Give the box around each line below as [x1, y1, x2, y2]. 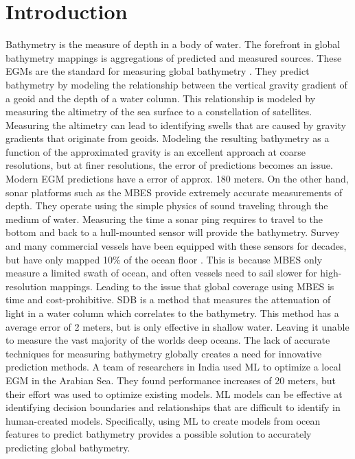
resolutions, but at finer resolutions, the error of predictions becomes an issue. [5, 158, 333, 172]
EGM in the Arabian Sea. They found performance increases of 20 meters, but [5, 373, 336, 387]
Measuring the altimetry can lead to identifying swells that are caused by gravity [5, 117, 346, 132]
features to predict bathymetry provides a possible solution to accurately [5, 427, 312, 441]
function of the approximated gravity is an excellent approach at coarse [5, 144, 306, 158]
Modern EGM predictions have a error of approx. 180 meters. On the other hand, [5, 172, 349, 186]
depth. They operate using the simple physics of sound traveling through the [5, 198, 328, 213]
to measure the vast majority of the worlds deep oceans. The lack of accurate [5, 333, 330, 347]
